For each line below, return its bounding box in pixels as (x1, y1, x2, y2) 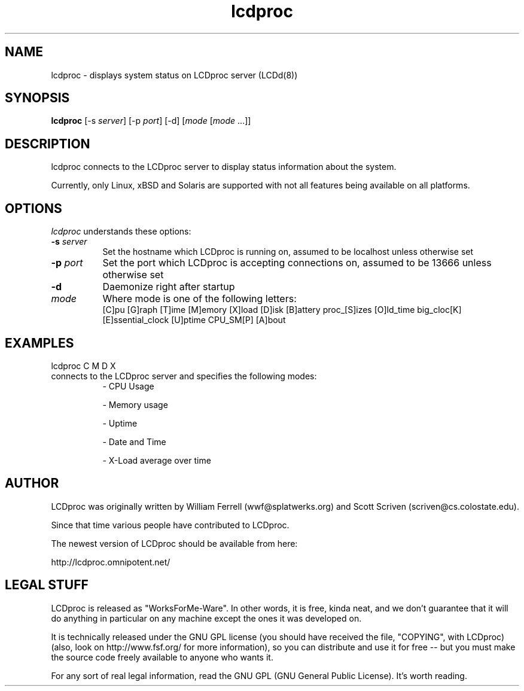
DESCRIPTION (5, 136, 90, 151)
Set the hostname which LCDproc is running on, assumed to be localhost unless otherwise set (102, 246, 474, 257)
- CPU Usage (102, 380, 154, 391)
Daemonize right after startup (102, 281, 235, 293)
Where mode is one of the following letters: (102, 293, 297, 305)
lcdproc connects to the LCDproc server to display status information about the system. (51, 162, 397, 172)
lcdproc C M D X (51, 360, 116, 371)
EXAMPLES (5, 335, 74, 351)
